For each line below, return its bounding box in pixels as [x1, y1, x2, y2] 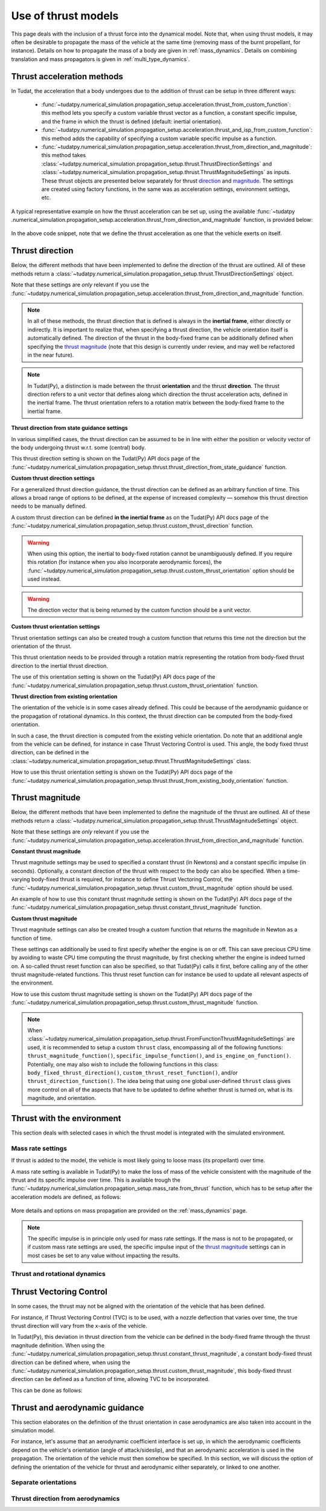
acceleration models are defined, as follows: [11, 1193, 121, 1200]
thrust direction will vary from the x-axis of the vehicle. [11, 1322, 147, 1329]
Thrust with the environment [11, 1113, 121, 1124]
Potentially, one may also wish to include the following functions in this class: [27, 1061, 219, 1068]
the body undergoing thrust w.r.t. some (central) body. [11, 444, 146, 451]
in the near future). [27, 351, 74, 358]
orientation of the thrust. [11, 642, 72, 650]
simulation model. [11, 1427, 56, 1434]
